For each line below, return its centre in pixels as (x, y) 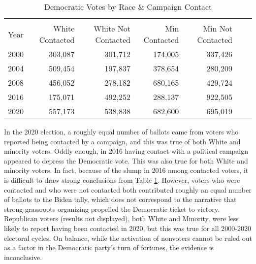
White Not (112, 28)
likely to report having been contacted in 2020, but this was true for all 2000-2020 (128, 228)
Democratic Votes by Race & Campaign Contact (128, 7)
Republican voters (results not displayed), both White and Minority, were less (121, 218)
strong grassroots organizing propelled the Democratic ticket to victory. (112, 209)
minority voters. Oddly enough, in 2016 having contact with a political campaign (126, 151)
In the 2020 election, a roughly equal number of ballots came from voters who (121, 132)
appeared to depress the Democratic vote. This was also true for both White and (126, 160)
